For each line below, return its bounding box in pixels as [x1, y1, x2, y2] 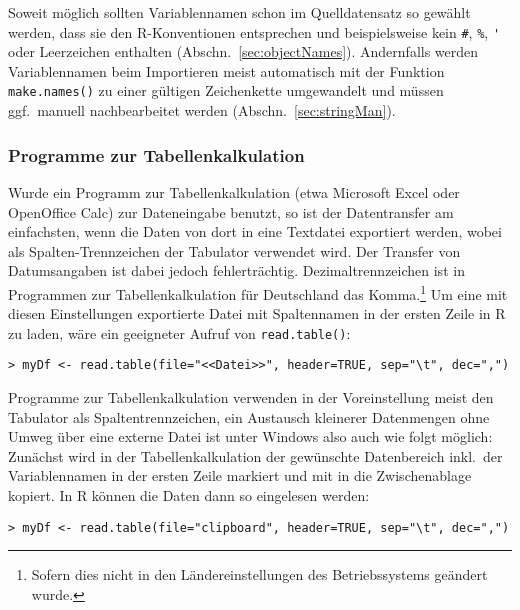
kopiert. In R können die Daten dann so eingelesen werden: [8, 485, 370, 505]
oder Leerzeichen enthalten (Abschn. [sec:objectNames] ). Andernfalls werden [8, 41, 479, 62]
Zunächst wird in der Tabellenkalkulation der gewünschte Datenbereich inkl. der [8, 445, 503, 466]
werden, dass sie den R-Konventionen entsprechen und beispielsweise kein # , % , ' [8, 21, 501, 42]
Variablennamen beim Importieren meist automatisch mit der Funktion [8, 60, 445, 81]
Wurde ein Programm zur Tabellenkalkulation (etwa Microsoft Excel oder [8, 181, 460, 202]
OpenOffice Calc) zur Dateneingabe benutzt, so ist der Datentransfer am [8, 201, 454, 222]
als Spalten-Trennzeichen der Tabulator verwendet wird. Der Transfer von [8, 240, 461, 261]
